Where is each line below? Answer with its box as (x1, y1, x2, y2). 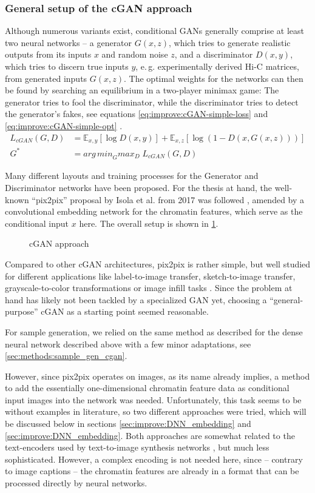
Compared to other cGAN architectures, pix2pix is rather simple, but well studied (5, 257, 311, 270)
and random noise (101, 48, 168, 61)
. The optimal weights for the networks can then (124, 72, 303, 84)
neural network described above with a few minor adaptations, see (5, 337, 251, 350)
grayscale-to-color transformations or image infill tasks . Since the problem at (5, 281, 293, 294)
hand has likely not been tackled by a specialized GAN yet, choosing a (5, 293, 267, 306)
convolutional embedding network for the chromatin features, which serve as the (5, 205, 303, 218)
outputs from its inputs (5, 48, 92, 61)
